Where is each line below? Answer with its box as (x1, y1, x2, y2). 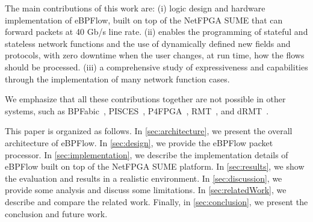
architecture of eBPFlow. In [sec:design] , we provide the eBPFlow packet (5, 136, 273, 149)
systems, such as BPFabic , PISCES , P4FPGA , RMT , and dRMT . (5, 104, 269, 117)
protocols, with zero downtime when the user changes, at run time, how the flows (5, 49, 305, 61)
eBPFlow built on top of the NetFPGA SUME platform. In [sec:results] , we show (5, 160, 305, 173)
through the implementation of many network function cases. (5, 72, 230, 85)
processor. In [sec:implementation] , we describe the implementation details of (5, 148, 288, 161)
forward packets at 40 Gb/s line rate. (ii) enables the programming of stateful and (5, 25, 308, 38)
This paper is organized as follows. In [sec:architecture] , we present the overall (5, 125, 293, 137)
